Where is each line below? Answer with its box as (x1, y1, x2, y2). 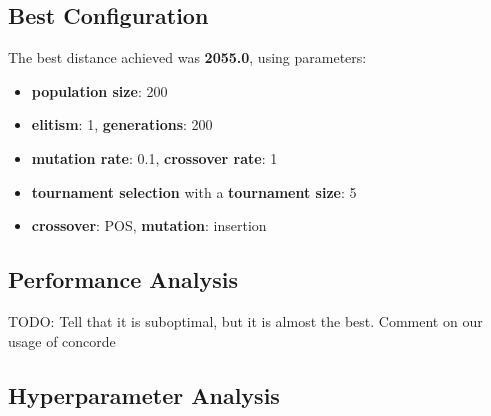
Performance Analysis (8, 264, 238, 295)
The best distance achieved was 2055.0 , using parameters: (8, 47, 367, 68)
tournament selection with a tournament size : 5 (31, 181, 357, 202)
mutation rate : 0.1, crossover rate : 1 (31, 147, 278, 168)
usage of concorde (8, 330, 116, 351)
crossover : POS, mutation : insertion (31, 215, 267, 236)
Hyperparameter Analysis (8, 379, 280, 410)
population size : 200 (31, 80, 168, 101)
